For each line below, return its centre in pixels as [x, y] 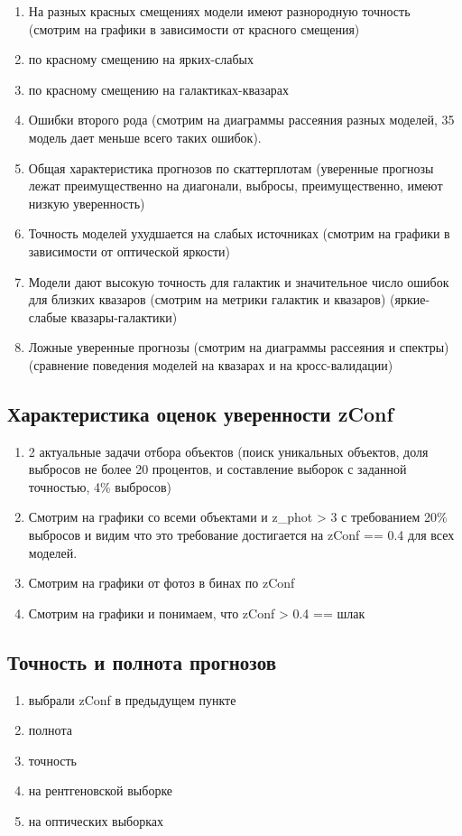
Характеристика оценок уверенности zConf [200, 413]
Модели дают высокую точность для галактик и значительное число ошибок [239, 281]
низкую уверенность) [87, 203]
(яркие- [410, 299]
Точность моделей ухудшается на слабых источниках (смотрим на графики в [239, 233]
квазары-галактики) [124, 316]
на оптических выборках [96, 821]
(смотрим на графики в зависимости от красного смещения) [194, 28]
